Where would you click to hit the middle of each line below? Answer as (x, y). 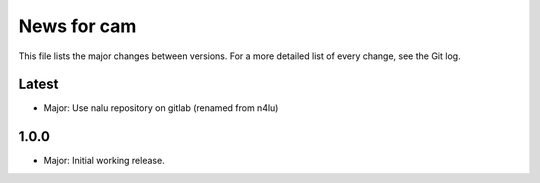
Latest (38, 84)
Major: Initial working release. (104, 161)
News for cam (77, 26)
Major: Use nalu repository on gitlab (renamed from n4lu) (161, 108)
